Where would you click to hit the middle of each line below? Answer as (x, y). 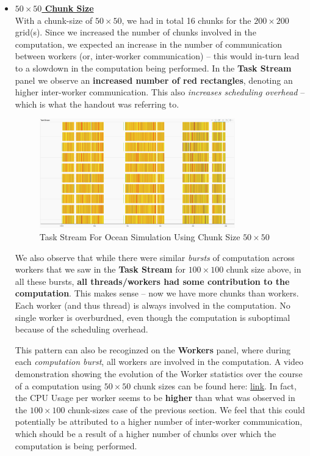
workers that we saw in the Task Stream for (100, 269)
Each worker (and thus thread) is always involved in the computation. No (153, 305)
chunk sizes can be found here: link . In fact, (215, 385)
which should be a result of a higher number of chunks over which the (146, 433)
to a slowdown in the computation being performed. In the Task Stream (153, 68)
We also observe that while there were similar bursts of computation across (155, 257)
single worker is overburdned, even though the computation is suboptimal (153, 317)
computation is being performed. (76, 445)
